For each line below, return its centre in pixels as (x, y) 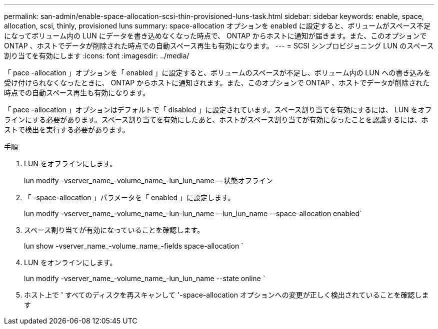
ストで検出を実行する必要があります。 (67, 130)
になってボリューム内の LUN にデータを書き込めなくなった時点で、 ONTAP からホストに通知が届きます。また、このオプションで (215, 36)
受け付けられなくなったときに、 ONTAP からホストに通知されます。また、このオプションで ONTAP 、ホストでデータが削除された (217, 83)
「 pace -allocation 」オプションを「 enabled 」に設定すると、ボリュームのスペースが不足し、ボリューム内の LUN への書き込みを (217, 73)
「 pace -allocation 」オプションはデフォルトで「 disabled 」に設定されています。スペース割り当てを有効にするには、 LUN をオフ (218, 110)
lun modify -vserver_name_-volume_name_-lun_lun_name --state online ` (145, 278)
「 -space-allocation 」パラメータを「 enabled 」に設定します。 (129, 197)
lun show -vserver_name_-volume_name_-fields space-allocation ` (134, 246)
